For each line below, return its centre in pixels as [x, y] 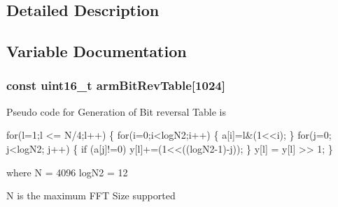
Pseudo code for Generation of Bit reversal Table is [116, 111]
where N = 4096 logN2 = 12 [67, 172]
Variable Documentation [97, 51]
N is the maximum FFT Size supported [91, 195]
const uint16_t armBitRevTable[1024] [116, 85]
